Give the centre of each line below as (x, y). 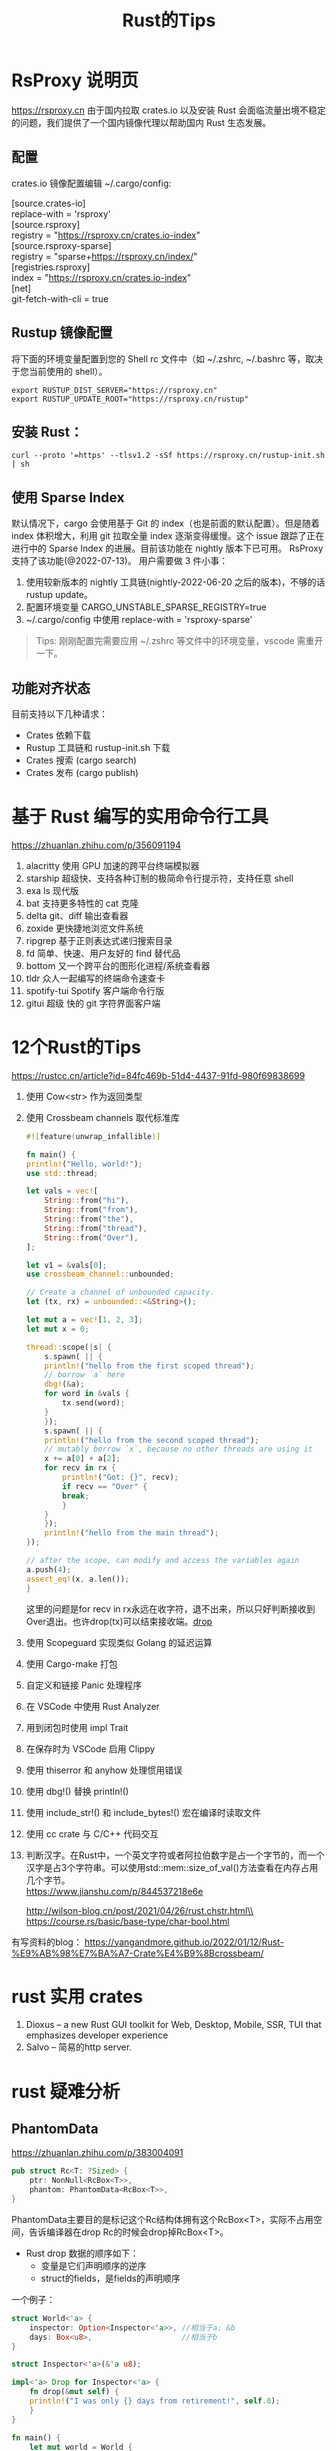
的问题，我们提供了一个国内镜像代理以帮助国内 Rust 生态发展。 (141, 122)
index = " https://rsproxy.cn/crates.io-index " (101, 277)
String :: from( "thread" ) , (96, 1228)
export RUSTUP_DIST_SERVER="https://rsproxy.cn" (114, 390)
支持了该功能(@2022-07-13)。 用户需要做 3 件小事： (120, 561)
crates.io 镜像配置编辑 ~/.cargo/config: (91, 183)
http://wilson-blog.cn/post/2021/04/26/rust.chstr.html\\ (139, 1910)
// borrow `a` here (85, 1375)
